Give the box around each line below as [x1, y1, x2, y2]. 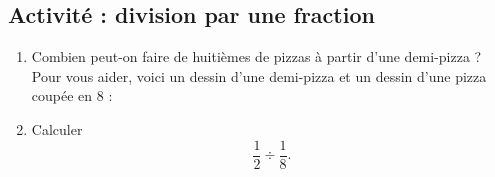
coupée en [31, 85, 93, 106]
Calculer [31, 118, 83, 139]
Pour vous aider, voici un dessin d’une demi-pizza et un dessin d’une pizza [31, 65, 487, 86]
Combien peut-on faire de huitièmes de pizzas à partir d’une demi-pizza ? [31, 46, 482, 67]
